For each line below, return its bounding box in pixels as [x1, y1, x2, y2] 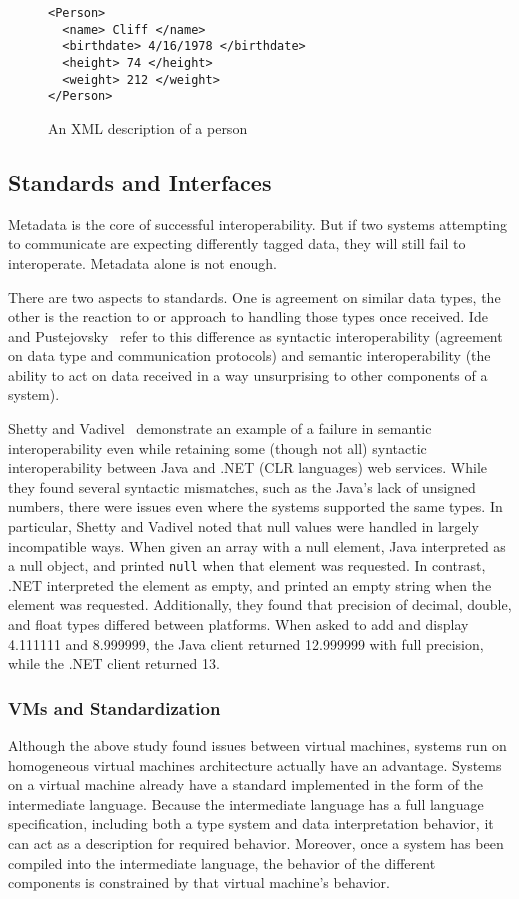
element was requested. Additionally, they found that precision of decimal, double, [8, 594, 512, 615]
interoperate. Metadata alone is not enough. [8, 252, 277, 273]
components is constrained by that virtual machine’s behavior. [8, 872, 390, 893]
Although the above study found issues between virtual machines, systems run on [8, 735, 507, 756]
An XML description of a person [48, 117, 248, 138]
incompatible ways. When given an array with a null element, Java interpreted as [8, 535, 506, 556]
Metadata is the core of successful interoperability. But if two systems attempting [8, 213, 507, 234]
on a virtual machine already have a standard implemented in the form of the [8, 774, 484, 795]
